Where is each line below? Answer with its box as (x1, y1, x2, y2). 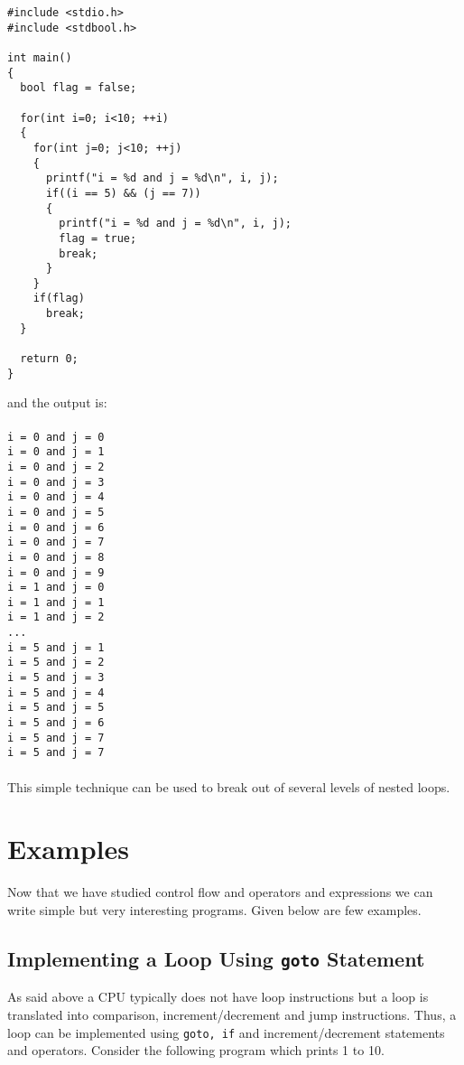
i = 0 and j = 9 (7, 565, 105, 579)
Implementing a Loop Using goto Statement (7, 944, 425, 972)
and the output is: (7, 393, 107, 412)
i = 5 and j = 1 (7, 640, 105, 654)
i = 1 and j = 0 (7, 581, 105, 594)
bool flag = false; (20, 81, 137, 95)
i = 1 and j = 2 (7, 611, 105, 624)
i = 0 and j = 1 (7, 445, 105, 459)
